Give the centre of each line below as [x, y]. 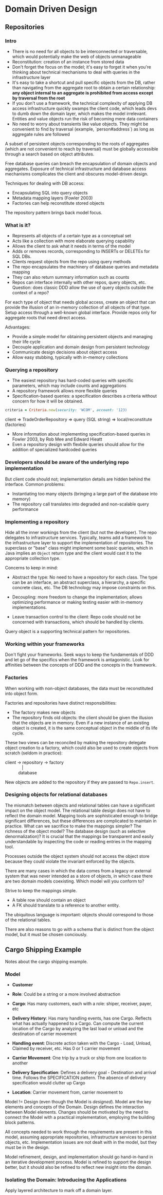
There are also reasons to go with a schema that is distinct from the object [80, 929]
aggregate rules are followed [41, 134]
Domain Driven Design [51, 9]
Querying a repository [32, 370]
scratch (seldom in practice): [34, 753]
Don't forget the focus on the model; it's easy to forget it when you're [81, 67]
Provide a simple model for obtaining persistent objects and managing [82, 337]
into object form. [22, 694]
